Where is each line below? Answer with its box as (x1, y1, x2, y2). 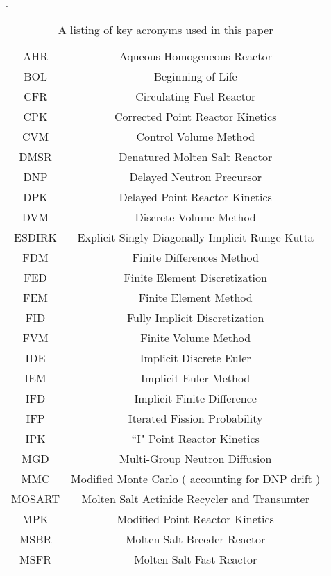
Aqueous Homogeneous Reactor (119, 47, 272, 64)
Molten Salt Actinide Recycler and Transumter (81, 490, 309, 507)
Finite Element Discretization (124, 269, 267, 285)
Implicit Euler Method (141, 369, 251, 386)
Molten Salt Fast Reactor (134, 550, 257, 567)
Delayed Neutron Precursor (129, 168, 262, 185)
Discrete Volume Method (135, 208, 256, 225)
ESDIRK (14, 228, 58, 245)
